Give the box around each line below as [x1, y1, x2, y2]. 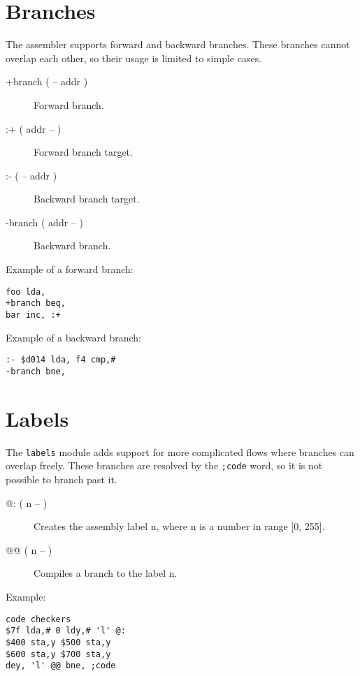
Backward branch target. [34, 191, 140, 206]
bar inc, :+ [6, 309, 61, 320]
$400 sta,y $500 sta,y [6, 637, 111, 647]
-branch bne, [6, 366, 66, 376]
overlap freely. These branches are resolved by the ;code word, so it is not [6, 458, 323, 473]
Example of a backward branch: [6, 330, 141, 344]
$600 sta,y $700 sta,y [6, 649, 111, 659]
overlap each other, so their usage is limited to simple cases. [6, 50, 262, 65]
